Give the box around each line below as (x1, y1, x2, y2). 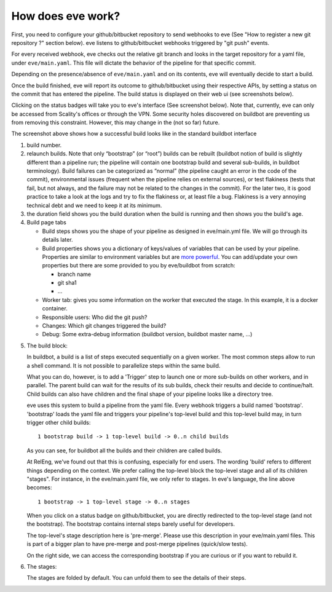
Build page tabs (26, 219, 67, 226)
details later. (42, 236, 73, 243)
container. (42, 305, 68, 312)
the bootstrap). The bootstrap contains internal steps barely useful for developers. (26, 520, 235, 528)
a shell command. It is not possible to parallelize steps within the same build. (26, 361, 221, 369)
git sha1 (57, 279, 77, 286)
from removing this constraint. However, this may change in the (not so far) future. (11, 119, 220, 126)
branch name (57, 270, 92, 278)
